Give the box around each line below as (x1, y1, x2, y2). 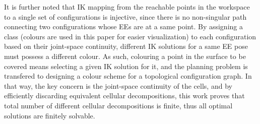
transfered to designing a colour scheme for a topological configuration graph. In (4, 71, 252, 81)
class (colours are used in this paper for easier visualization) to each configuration (4, 31, 256, 41)
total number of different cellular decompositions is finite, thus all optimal (4, 100, 233, 110)
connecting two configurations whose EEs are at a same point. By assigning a (4, 21, 243, 32)
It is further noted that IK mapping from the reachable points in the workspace (4, 2, 250, 12)
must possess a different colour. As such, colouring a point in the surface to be (4, 50, 246, 61)
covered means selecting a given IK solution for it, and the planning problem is (4, 60, 248, 71)
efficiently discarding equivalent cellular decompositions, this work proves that (4, 90, 245, 101)
